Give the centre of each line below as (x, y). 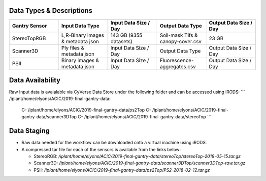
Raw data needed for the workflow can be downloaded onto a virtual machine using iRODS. (114, 143)
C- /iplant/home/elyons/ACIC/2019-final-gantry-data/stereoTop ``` (145, 117)
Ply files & (73, 48)
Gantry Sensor (30, 26)
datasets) (121, 41)
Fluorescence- (177, 60)
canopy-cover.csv (181, 41)
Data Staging (30, 131)
